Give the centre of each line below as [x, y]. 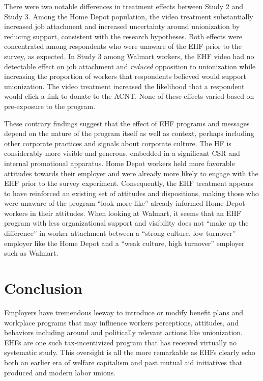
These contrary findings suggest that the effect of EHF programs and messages [127, 123]
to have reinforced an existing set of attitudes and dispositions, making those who [131, 193]
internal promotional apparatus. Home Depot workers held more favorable [120, 163]
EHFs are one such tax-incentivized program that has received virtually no [120, 342]
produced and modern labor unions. [60, 372]
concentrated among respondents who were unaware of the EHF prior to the [123, 46]
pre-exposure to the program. [50, 106]
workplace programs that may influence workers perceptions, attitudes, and [121, 322]
